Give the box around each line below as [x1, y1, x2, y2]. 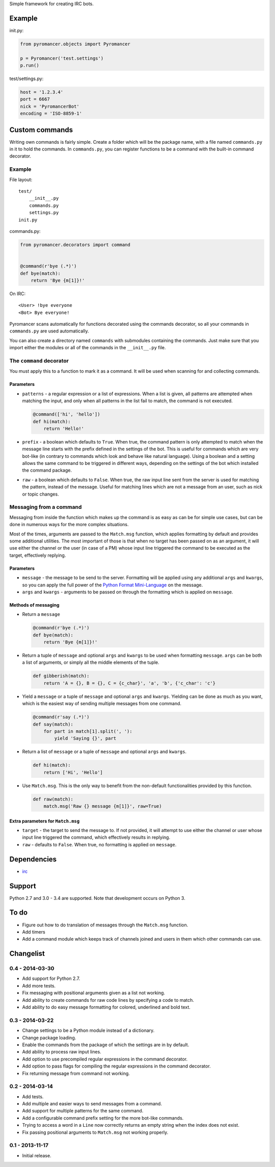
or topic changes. [22, 491, 59, 497]
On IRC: [9, 291, 25, 297]
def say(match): [33, 721, 74, 727]
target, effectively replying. [9, 552, 66, 558]
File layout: [9, 176, 33, 183]
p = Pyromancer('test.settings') [20, 55, 104, 61]
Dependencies [9, 854, 57, 864]
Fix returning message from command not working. [22, 1070, 130, 1076]
